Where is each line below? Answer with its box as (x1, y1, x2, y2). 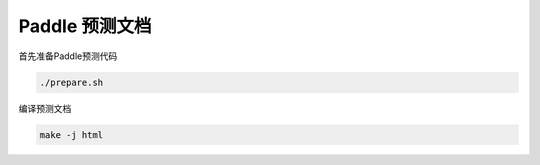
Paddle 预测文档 (18, 15, 152, 37)
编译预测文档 (18, 102, 72, 114)
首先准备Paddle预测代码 (18, 50, 118, 62)
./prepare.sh (39, 76, 104, 88)
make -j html (39, 129, 104, 140)
